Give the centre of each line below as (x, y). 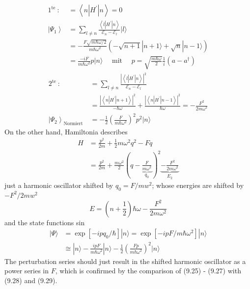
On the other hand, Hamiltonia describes (66, 131)
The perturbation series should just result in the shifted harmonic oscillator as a (125, 261)
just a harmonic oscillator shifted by (59, 185)
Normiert (73, 124)
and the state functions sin (45, 222)
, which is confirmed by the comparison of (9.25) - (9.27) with (148, 271)
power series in (27, 271)
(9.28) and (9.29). (31, 280)
